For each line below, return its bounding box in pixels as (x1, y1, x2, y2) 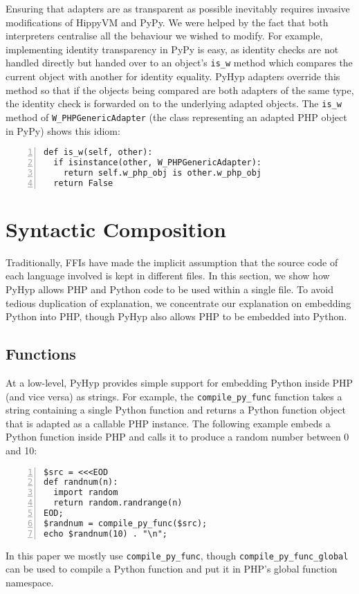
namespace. (6, 575, 54, 589)
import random (53, 488, 118, 498)
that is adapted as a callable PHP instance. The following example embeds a (6, 416, 331, 430)
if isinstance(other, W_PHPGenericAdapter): (53, 158, 261, 167)
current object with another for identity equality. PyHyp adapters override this (6, 69, 340, 84)
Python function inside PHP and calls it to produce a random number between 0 (6, 429, 349, 444)
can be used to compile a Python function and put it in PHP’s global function (6, 561, 338, 576)
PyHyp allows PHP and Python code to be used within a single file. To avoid (6, 281, 333, 296)
